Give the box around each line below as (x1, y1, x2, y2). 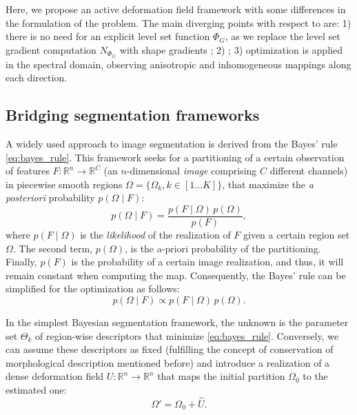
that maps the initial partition (157, 369, 285, 383)
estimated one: (6, 383, 67, 396)
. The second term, (12, 241, 93, 255)
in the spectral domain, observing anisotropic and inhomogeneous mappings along (6, 57, 351, 71)
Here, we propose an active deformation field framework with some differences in (6, 2, 346, 16)
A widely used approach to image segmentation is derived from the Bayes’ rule (6, 136, 338, 151)
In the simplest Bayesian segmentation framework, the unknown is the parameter (6, 315, 349, 330)
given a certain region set (243, 227, 350, 242)
